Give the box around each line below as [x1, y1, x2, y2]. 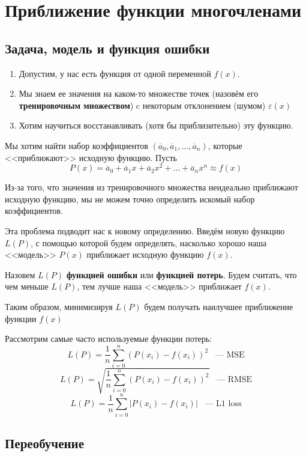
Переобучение [5, 433, 85, 452]
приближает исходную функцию [86, 248, 204, 261]
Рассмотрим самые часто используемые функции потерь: [5, 332, 212, 345]
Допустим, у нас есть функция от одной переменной [19, 67, 211, 79]
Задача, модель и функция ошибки [5, 38, 210, 57]
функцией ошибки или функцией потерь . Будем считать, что [66, 268, 297, 281]
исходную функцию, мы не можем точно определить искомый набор [5, 192, 255, 205]
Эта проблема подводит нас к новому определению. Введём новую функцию [5, 225, 285, 237]
